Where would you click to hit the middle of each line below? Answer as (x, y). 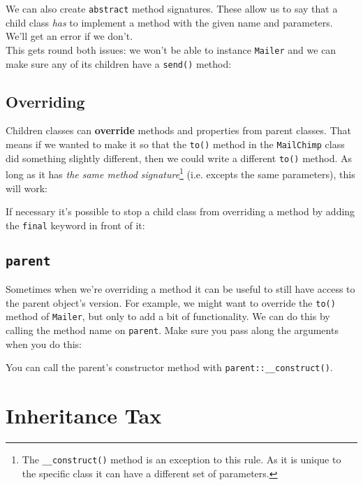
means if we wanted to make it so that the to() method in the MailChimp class (175, 144)
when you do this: (44, 343)
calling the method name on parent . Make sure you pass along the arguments (172, 330)
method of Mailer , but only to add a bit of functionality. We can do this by (168, 316)
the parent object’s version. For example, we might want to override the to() (171, 302)
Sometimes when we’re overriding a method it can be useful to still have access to (180, 289)
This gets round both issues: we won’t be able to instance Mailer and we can (171, 49)
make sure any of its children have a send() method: (119, 63)
